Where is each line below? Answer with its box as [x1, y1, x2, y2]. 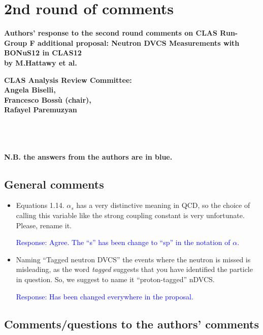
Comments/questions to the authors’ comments [4, 316, 259, 331]
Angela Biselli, [4, 84, 56, 95]
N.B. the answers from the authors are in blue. [4, 151, 173, 162]
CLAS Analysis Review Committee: [4, 74, 132, 85]
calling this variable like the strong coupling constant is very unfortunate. [16, 210, 245, 221]
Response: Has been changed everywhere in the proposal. [16, 291, 193, 301]
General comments [4, 176, 104, 192]
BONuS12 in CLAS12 [4, 47, 82, 58]
